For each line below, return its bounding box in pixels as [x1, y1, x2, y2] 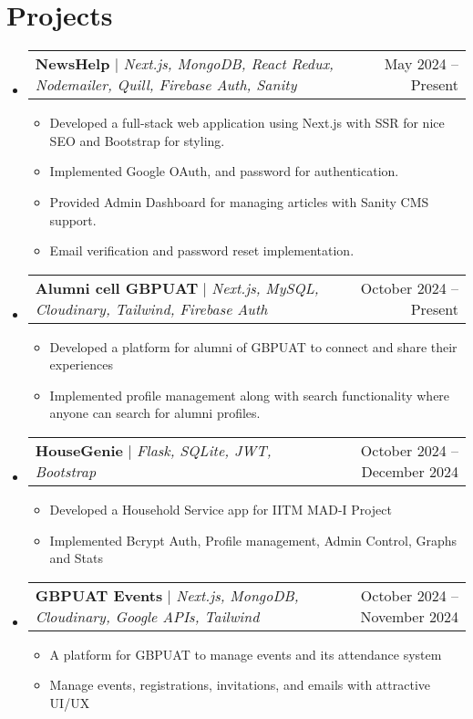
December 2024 [361, 461, 458, 483]
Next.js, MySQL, [211, 276, 319, 298]
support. [49, 210, 97, 229]
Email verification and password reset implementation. [49, 241, 355, 260]
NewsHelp [35, 53, 110, 75]
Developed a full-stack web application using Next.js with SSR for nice [49, 113, 445, 132]
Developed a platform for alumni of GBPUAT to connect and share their [49, 337, 458, 356]
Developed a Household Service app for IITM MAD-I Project [49, 500, 392, 519]
